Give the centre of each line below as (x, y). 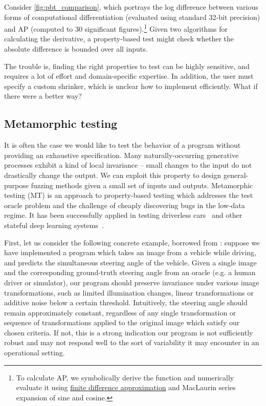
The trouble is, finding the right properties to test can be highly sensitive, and (127, 66)
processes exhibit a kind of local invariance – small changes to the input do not (128, 165)
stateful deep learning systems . (54, 225)
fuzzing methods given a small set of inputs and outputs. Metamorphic (142, 185)
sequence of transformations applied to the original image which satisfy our (122, 322)
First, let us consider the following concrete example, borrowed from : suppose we (132, 242)
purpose (16, 185)
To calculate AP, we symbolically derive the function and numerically (125, 377)
